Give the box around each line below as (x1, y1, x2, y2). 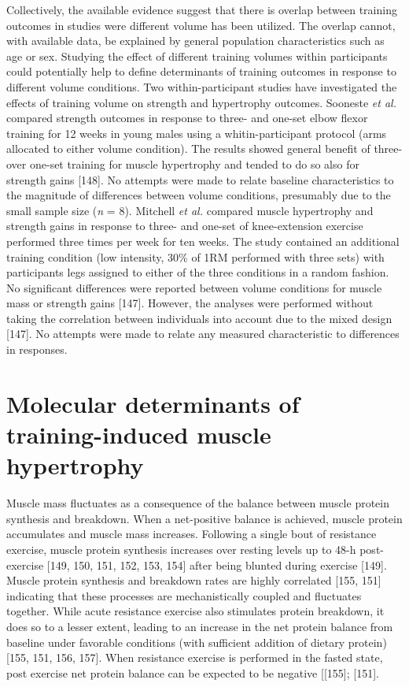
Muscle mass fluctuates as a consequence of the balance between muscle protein (6, 495, 389, 511)
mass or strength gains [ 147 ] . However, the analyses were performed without (6, 295, 374, 311)
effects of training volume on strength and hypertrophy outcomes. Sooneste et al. (6, 94, 396, 110)
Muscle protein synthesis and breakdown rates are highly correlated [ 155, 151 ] (6, 572, 381, 589)
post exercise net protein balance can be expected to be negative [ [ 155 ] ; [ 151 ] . (6, 664, 379, 681)
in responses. (6, 341, 68, 358)
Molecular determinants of (6, 387, 300, 419)
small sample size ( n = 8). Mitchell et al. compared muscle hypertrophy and (6, 202, 374, 218)
